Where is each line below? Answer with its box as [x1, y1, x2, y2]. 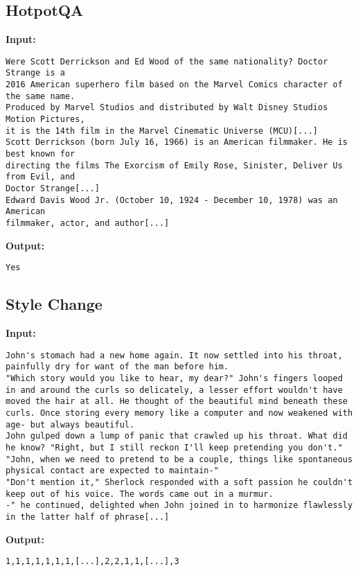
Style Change [6, 293, 102, 315]
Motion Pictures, [6, 114, 85, 125]
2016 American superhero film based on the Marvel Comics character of [6, 80, 343, 90]
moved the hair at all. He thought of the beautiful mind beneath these [6, 396, 348, 407]
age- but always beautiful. [6, 419, 135, 430]
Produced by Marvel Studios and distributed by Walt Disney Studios [6, 103, 328, 113]
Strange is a [6, 68, 65, 78]
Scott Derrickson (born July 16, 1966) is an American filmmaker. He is [6, 137, 348, 148]
